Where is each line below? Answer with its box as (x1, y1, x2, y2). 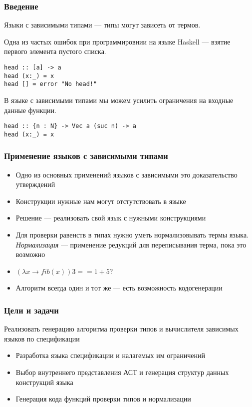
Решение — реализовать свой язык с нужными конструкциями (15, 212, 206, 223)
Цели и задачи (4, 303, 59, 316)
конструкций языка (15, 376, 73, 387)
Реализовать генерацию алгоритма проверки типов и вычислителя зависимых (4, 323, 239, 334)
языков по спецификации (4, 333, 80, 343)
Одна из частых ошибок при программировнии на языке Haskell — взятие (4, 36, 231, 46)
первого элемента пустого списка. (4, 46, 106, 56)
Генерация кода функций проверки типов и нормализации (15, 393, 191, 404)
